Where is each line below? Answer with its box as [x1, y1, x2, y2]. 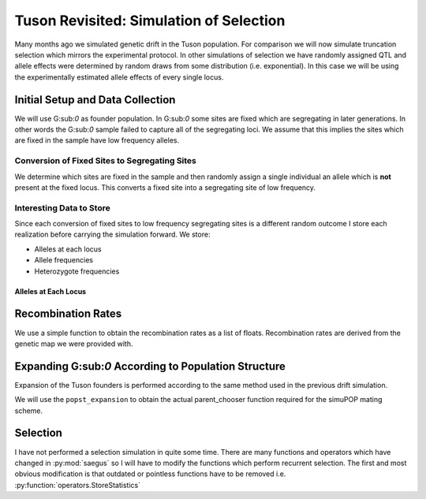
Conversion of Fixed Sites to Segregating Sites [14, 155, 197, 166]
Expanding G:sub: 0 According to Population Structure [14, 359, 286, 373]
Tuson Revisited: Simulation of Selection [14, 12, 286, 29]
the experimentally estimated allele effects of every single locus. [14, 72, 224, 82]
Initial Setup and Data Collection [14, 93, 176, 106]
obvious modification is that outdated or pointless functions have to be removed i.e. [14, 469, 286, 479]
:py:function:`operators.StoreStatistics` [14, 480, 141, 490]
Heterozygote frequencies [34, 266, 120, 276]
